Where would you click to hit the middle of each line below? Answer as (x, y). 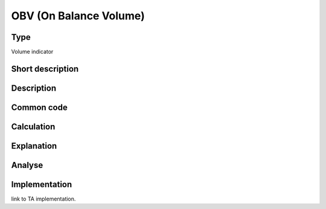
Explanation (34, 146)
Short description (45, 69)
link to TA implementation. (43, 199)
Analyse (27, 165)
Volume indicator (32, 52)
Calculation (33, 127)
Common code (39, 107)
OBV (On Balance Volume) (78, 16)
